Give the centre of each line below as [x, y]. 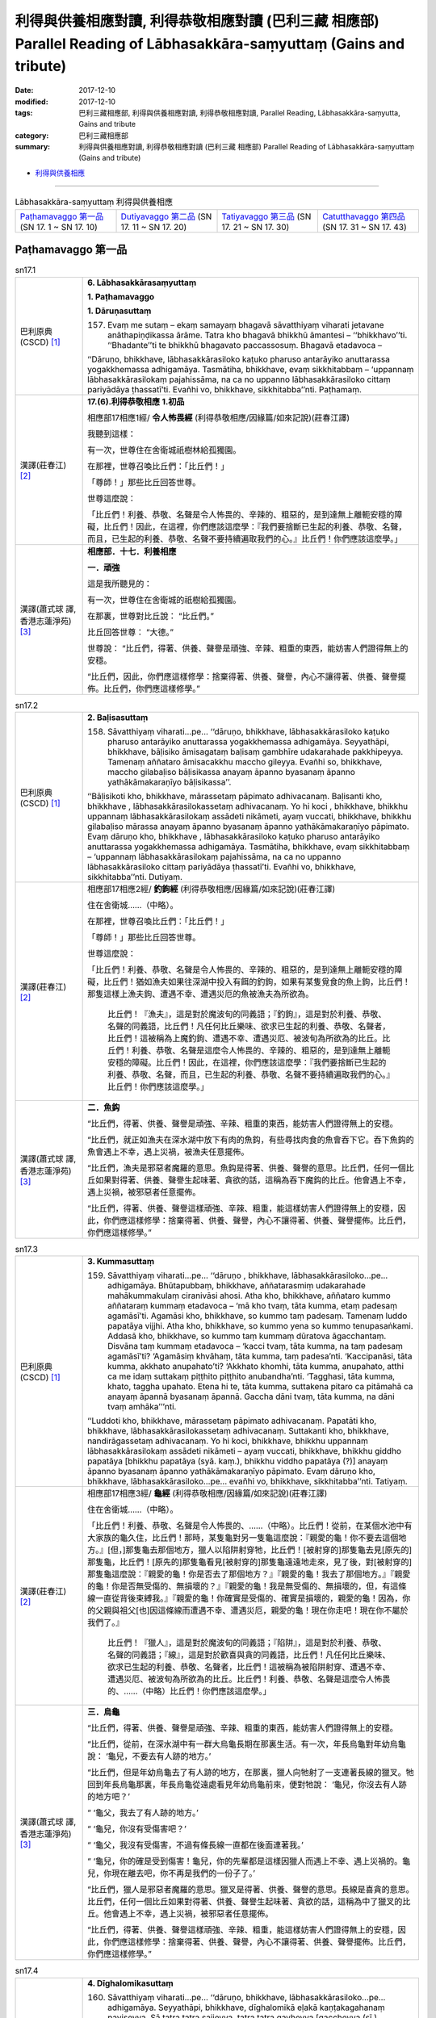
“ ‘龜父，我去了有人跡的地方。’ [143, 1813]
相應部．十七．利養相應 [132, 551]
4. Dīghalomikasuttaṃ [130, 1983]
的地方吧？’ [109, 1797]
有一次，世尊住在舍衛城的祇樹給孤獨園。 [164, 600]
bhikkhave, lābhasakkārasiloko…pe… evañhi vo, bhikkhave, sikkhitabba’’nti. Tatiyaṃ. [247, 1481]
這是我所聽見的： [120, 584]
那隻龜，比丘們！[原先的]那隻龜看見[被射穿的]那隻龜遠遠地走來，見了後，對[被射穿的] [250, 1562]
